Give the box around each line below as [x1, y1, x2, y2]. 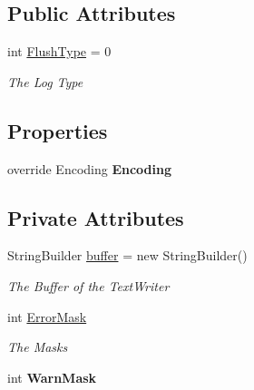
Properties [7, 116, 108, 144]
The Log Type [7, 72, 83, 91]
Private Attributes [7, 203, 184, 231]
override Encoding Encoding [7, 159, 171, 178]
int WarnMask [7, 367, 97, 386]
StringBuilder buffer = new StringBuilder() [7, 246, 248, 265]
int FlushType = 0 [7, 42, 112, 61]
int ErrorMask [7, 307, 87, 326]
